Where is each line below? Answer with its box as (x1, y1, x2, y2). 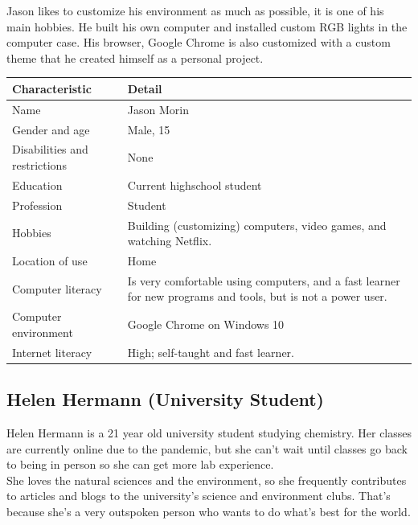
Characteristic (12, 80, 92, 96)
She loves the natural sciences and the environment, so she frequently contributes (6, 471, 407, 488)
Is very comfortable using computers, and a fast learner (127, 272, 400, 289)
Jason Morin (127, 100, 190, 117)
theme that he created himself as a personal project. (6, 49, 264, 66)
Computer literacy (12, 280, 102, 297)
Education (12, 176, 63, 193)
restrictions (12, 157, 67, 173)
